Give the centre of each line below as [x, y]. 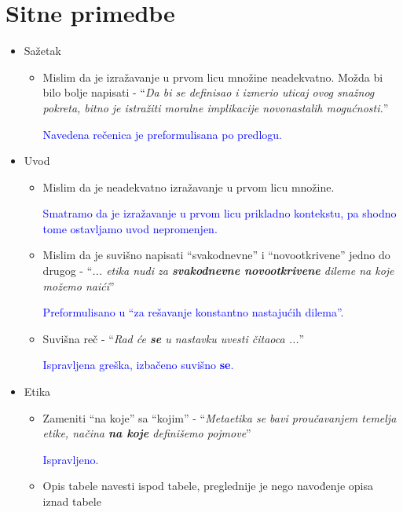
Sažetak [42, 51]
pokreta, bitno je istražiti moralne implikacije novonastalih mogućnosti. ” [216, 107]
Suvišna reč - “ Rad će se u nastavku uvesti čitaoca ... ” [174, 338]
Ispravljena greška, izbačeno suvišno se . [138, 365]
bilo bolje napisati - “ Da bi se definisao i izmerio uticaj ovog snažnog [209, 92]
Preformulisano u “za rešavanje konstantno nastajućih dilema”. [193, 312]
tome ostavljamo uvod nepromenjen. [130, 228]
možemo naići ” [79, 285]
